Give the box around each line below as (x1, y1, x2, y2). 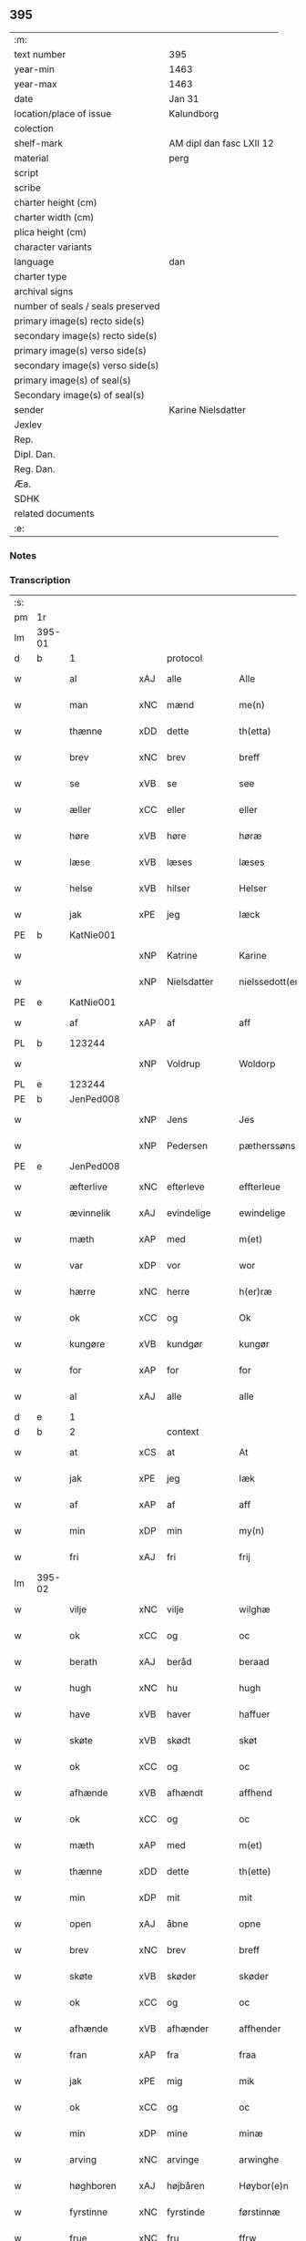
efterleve (167, 1180, 205, 1193)
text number (14, 47, 66, 60)
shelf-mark (14, 137, 64, 149)
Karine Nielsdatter (168, 403, 246, 416)
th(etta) (239, 725, 271, 737)
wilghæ (239, 1603, 270, 1616)
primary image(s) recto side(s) (14, 314, 146, 327)
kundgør (167, 1338, 203, 1351)
